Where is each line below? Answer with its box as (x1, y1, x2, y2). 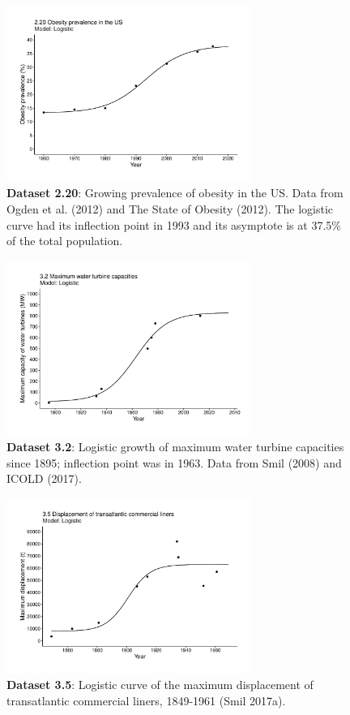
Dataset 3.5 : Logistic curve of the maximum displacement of (6, 676, 314, 693)
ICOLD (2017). (6, 470, 82, 487)
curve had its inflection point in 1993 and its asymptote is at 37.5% (6, 216, 341, 233)
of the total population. (6, 232, 123, 249)
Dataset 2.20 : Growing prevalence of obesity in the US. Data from (6, 184, 344, 201)
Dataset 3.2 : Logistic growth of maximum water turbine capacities (6, 438, 344, 455)
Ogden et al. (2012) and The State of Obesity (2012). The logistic (6, 200, 334, 218)
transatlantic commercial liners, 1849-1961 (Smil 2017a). (6, 692, 286, 709)
